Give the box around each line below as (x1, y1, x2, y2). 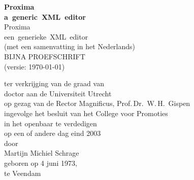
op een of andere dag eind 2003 (4, 128, 101, 138)
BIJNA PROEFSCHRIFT (4, 51, 85, 61)
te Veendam (4, 167, 41, 178)
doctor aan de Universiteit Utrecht (4, 88, 112, 98)
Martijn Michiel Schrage (4, 148, 79, 158)
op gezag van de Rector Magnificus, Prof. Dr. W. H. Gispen (4, 98, 190, 109)
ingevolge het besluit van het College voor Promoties (4, 107, 168, 118)
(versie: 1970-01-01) (4, 61, 65, 71)
